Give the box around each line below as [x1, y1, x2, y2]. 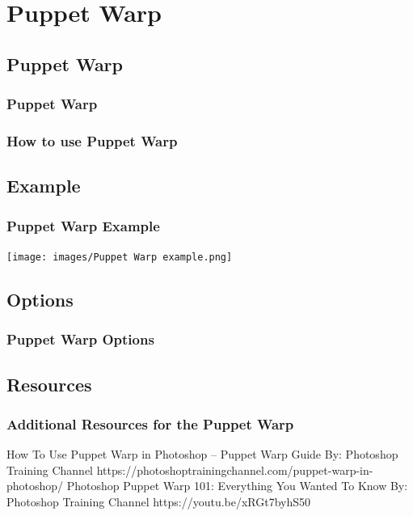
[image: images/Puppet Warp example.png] [6, 251, 233, 263]
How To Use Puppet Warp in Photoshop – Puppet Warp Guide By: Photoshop [6, 446, 398, 463]
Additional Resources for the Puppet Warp [6, 413, 294, 434]
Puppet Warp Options [6, 329, 154, 349]
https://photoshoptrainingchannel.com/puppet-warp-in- [96, 461, 373, 478]
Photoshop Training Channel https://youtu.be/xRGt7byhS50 [6, 493, 311, 510]
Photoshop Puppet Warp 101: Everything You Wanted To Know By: [66, 477, 408, 494]
